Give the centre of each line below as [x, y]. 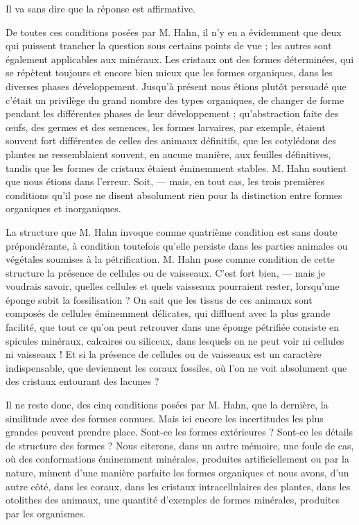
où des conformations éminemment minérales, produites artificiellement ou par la [177, 459]
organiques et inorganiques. [63, 208]
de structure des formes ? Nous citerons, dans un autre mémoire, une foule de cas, [180, 445]
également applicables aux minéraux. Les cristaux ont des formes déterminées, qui [180, 59]
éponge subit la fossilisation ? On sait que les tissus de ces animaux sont [159, 299]
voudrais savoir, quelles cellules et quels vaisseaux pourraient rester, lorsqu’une [173, 286]
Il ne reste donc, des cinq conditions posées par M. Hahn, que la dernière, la [167, 405]
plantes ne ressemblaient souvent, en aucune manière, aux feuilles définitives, [168, 154]
